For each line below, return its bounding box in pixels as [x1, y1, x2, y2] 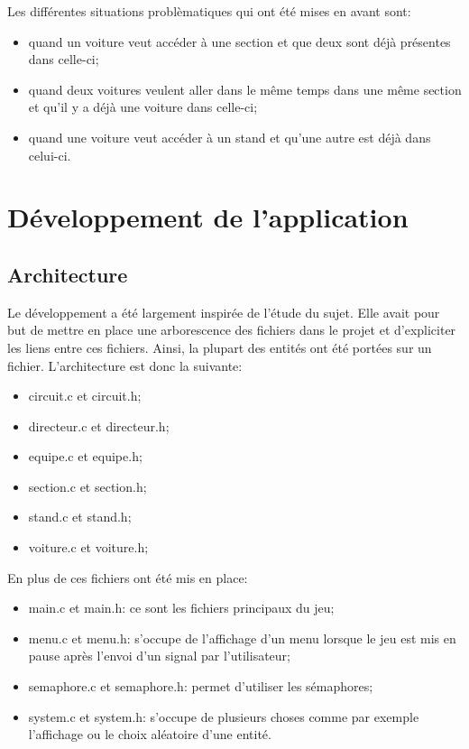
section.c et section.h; [28, 476, 147, 495]
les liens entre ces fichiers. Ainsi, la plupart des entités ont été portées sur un [7, 338, 432, 356]
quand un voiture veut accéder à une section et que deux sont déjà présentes [28, 32, 451, 51]
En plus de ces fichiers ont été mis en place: [7, 568, 248, 587]
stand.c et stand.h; [28, 507, 132, 526]
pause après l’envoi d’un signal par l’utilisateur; [28, 646, 290, 665]
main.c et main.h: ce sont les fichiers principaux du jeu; [28, 598, 335, 617]
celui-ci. [28, 145, 71, 164]
